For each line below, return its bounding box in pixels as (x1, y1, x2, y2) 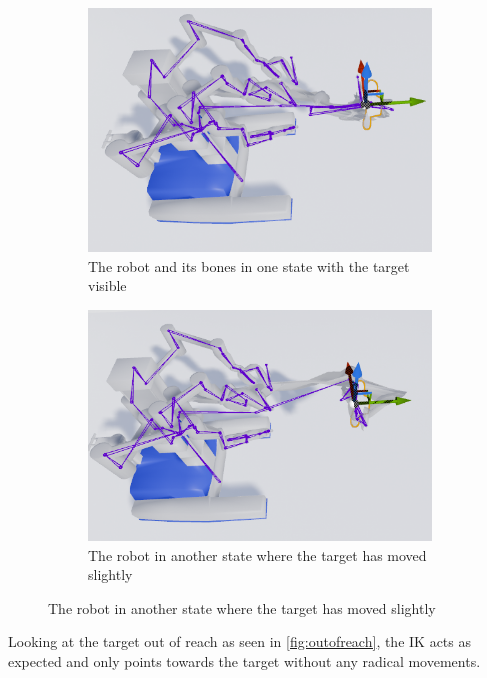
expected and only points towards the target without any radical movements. (8, 650, 481, 671)
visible (88, 275, 127, 296)
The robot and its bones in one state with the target (88, 255, 410, 276)
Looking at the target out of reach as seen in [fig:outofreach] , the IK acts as (8, 631, 472, 652)
